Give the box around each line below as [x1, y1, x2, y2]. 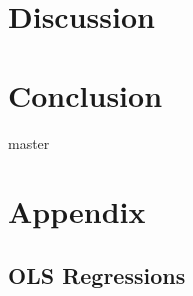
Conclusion [8, 74, 163, 115]
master [8, 132, 50, 153]
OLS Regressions [8, 259, 186, 290]
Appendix [8, 191, 146, 232]
